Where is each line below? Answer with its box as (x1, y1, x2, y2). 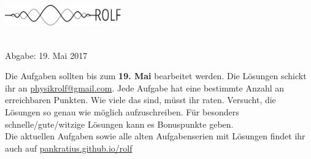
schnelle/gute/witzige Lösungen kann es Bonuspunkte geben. (5, 117, 234, 130)
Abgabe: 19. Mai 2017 (5, 48, 88, 61)
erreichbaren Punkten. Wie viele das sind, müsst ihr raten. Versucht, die (5, 93, 276, 106)
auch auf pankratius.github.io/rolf (5, 141, 132, 154)
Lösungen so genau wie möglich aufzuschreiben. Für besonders (5, 106, 239, 118)
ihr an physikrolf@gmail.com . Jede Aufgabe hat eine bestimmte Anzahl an (5, 81, 285, 94)
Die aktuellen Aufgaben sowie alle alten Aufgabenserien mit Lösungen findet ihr (5, 130, 305, 142)
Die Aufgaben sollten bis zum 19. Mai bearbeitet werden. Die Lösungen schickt (5, 69, 307, 82)
